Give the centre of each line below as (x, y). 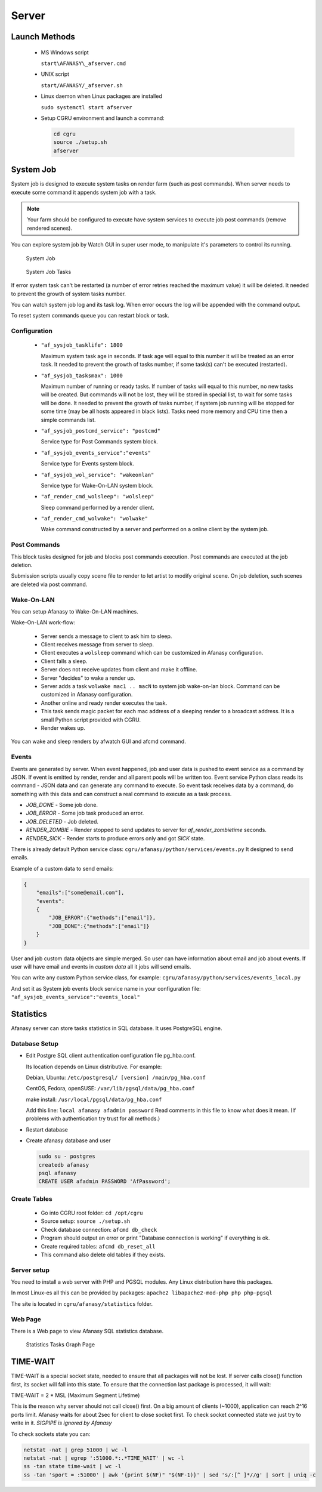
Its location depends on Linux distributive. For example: (94, 1066)
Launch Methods (43, 37)
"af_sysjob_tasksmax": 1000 (82, 375)
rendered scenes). (50, 228)
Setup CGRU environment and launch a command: (103, 118)
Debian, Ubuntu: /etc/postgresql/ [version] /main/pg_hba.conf (116, 1077)
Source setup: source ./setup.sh (86, 1221)
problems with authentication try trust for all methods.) (93, 1118)
